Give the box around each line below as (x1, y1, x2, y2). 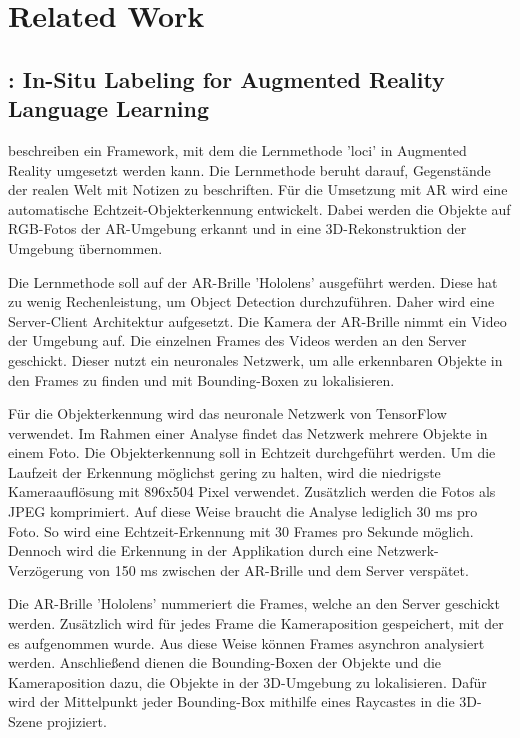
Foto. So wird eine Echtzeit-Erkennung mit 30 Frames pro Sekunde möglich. (8, 520, 474, 541)
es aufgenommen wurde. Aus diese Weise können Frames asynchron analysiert (8, 632, 485, 653)
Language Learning (8, 93, 210, 124)
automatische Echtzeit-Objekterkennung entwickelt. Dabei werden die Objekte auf (8, 198, 511, 219)
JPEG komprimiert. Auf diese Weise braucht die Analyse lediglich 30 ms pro (8, 501, 478, 522)
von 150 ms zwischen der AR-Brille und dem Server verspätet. (88, 559, 469, 580)
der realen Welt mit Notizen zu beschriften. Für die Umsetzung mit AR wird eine (8, 179, 508, 200)
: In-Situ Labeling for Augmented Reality (8, 63, 445, 94)
